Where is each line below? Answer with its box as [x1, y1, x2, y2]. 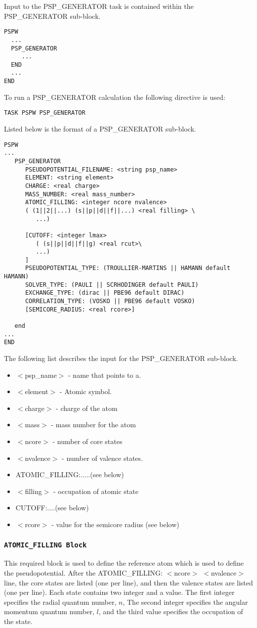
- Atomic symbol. [59, 386, 112, 397]
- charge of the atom [56, 403, 118, 413]
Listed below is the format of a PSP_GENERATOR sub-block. [4, 124, 196, 134]
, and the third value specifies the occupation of [98, 606, 243, 617]
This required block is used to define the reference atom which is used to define [4, 558, 244, 568]
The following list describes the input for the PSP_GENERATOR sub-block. [4, 353, 238, 363]
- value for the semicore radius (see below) [51, 519, 179, 529]
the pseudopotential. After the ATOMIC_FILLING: [4, 567, 163, 578]
